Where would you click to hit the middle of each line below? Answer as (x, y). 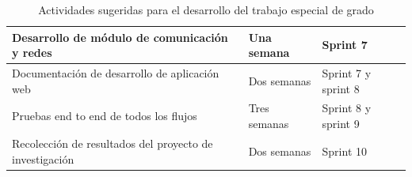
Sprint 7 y (347, 73)
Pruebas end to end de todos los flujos (105, 116)
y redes (32, 53)
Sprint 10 (344, 151)
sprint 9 (341, 124)
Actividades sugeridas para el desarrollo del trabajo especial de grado (206, 9)
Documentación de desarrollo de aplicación (116, 73)
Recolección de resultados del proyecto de (113, 143)
